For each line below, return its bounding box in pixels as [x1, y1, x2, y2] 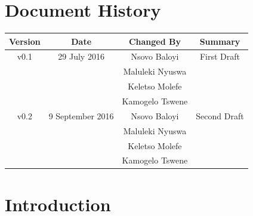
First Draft [199, 50, 240, 63]
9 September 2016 [48, 109, 114, 122]
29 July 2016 [58, 50, 104, 63]
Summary [199, 35, 240, 47]
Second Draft [196, 109, 244, 122]
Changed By [128, 35, 181, 47]
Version [9, 35, 41, 47]
